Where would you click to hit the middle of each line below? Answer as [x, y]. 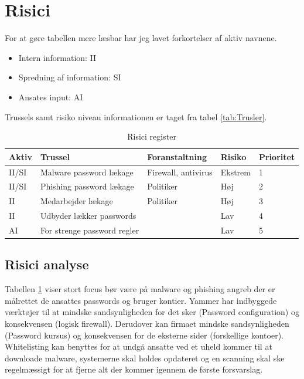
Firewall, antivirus [180, 172]
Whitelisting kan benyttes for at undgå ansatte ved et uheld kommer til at [139, 346]
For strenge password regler [90, 230]
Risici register [152, 136]
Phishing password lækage [87, 186]
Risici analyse [47, 264]
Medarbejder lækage [76, 201]
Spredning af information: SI [70, 77]
